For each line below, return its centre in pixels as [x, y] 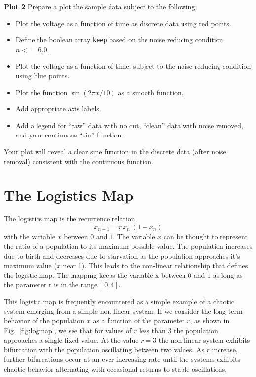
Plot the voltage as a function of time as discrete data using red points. [123, 23]
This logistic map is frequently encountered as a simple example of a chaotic [119, 301]
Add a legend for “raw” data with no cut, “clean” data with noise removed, [129, 125]
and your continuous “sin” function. [70, 135]
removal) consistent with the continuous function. [79, 161]
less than [152, 330]
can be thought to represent [205, 236]
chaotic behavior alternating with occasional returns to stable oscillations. [116, 369]
